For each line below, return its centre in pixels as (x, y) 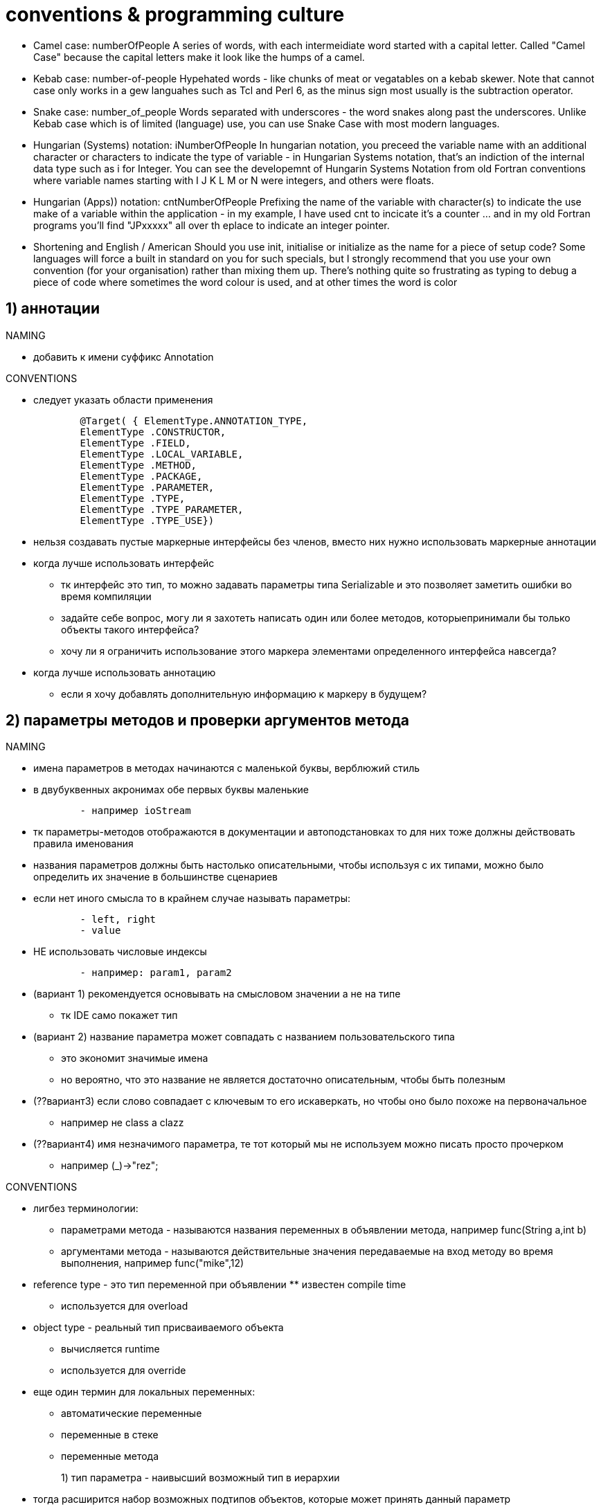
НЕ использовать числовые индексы (120, 952)
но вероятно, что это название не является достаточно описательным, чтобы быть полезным (283, 1080)
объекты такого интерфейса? (130, 629)
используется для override (124, 1371)
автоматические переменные (132, 1413)
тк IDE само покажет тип (119, 1015)
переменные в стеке (110, 1435)
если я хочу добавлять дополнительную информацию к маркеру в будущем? (244, 694)
